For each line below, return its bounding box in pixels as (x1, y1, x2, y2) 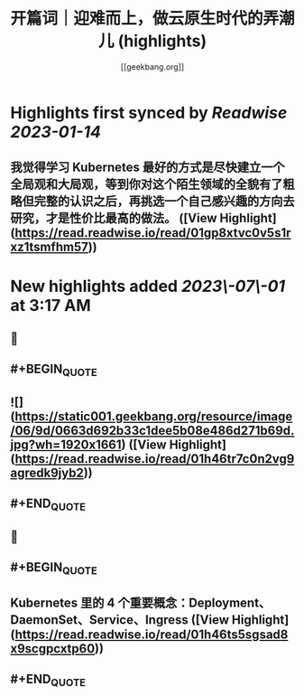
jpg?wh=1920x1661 (10, 437, 122, 452)
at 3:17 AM (10, 295, 91, 315)
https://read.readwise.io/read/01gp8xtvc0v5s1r (14, 225, 291, 240)
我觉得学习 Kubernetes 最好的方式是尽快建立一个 (10, 160, 285, 175)
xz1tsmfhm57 (10, 240, 88, 255)
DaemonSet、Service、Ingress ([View (10, 612, 229, 627)
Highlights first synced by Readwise (10, 102, 288, 123)
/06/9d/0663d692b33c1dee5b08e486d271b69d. (10, 422, 295, 438)
